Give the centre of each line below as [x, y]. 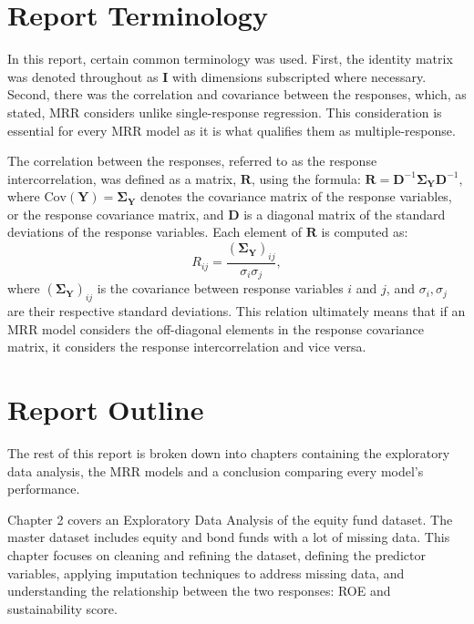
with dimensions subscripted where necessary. [299, 76]
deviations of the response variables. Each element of [155, 232]
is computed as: [365, 232]
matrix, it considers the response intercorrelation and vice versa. [187, 347]
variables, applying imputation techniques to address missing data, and [206, 573]
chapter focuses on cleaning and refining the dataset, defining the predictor [216, 555]
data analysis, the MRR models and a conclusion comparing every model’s [216, 471]
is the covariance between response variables [220, 288]
